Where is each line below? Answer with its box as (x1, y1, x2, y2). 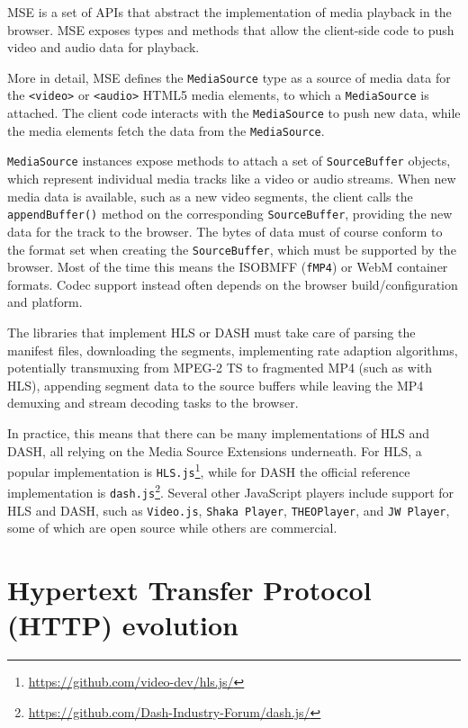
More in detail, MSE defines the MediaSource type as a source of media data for (7, 67, 451, 86)
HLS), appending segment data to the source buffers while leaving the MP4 (7, 375, 424, 394)
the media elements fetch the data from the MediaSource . (7, 121, 325, 139)
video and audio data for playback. (7, 38, 200, 57)
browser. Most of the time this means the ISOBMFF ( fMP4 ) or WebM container (7, 257, 448, 276)
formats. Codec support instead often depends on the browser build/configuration (7, 274, 458, 293)
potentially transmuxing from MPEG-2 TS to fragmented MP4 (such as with (7, 358, 433, 377)
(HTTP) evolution (7, 607, 238, 643)
